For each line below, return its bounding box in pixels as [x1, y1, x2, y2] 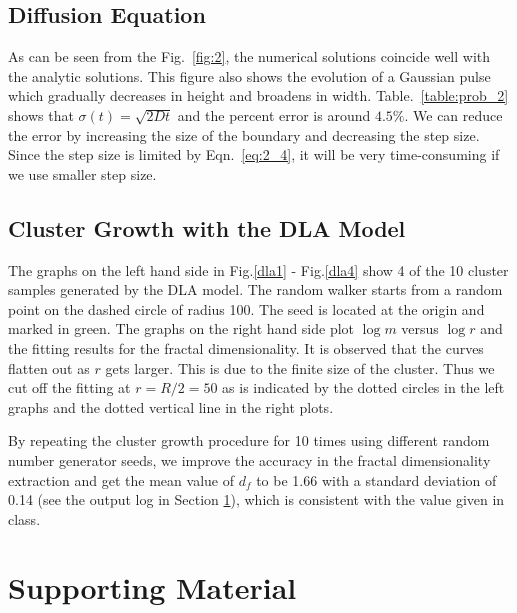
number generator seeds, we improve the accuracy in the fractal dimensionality [8, 449, 491, 470]
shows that [8, 104, 74, 125]
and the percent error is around [177, 104, 371, 125]
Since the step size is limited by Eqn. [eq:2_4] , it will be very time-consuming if [8, 144, 500, 165]
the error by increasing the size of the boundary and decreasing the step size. [8, 124, 480, 145]
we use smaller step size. [8, 163, 157, 184]
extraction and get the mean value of [8, 469, 234, 490]
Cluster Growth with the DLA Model [8, 212, 406, 243]
